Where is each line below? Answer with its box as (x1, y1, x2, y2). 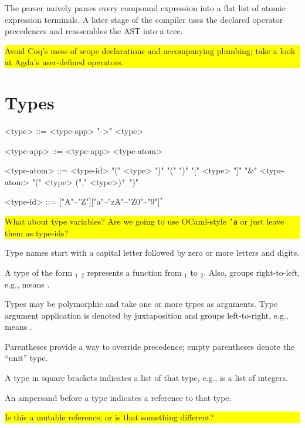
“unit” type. (5, 352, 48, 364)
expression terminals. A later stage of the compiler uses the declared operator (5, 13, 283, 25)
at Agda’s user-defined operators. (5, 56, 124, 68)
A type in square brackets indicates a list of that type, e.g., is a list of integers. (5, 372, 288, 384)
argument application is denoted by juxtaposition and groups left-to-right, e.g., (5, 309, 289, 321)
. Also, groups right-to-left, (204, 266, 300, 278)
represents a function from (87, 266, 182, 278)
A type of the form (5, 266, 73, 278)
